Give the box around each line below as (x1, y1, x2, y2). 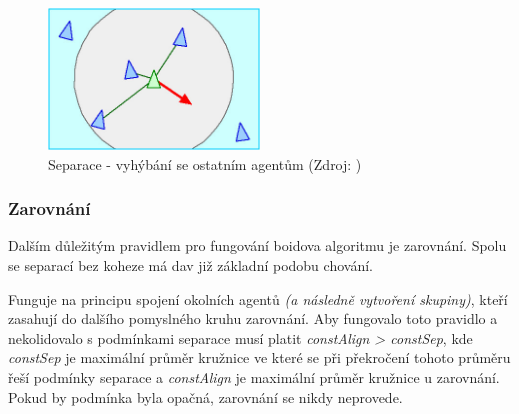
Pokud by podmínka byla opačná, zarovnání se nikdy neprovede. (8, 386, 403, 407)
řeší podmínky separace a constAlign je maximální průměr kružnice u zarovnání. (8, 366, 500, 387)
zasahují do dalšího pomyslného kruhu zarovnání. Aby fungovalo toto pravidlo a (8, 308, 498, 329)
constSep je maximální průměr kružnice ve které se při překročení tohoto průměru (8, 347, 511, 368)
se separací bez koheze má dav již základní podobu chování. (8, 254, 373, 275)
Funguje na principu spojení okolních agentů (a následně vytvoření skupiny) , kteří (8, 288, 508, 309)
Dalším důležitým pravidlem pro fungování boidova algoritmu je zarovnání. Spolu (8, 235, 507, 256)
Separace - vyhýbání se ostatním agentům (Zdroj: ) (48, 153, 362, 174)
